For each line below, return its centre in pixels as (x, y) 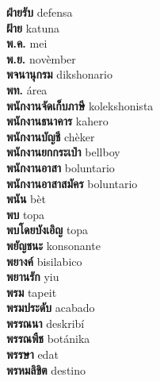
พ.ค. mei (27, 43)
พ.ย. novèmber (41, 58)
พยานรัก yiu (33, 277)
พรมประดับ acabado (51, 308)
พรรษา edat (32, 354)
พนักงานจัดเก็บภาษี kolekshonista (80, 105)
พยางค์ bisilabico (44, 261)
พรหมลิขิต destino (46, 369)
